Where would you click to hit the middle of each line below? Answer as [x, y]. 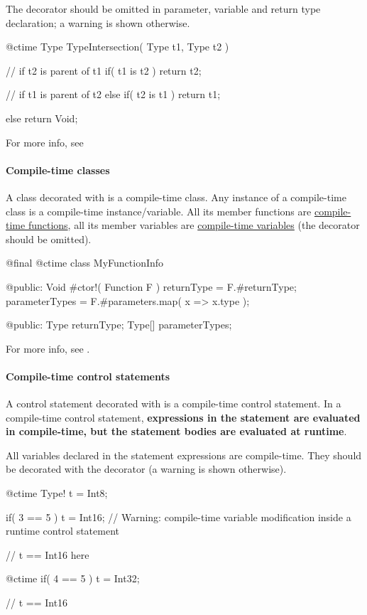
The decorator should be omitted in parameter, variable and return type [163, 9]
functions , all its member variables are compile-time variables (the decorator [194, 225]
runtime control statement [62, 531]
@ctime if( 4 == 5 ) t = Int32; [73, 578]
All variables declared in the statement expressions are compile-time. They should [184, 455]
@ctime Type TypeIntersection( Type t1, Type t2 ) [117, 47]
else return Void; [42, 118]
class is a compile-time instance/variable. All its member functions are [159, 211]
